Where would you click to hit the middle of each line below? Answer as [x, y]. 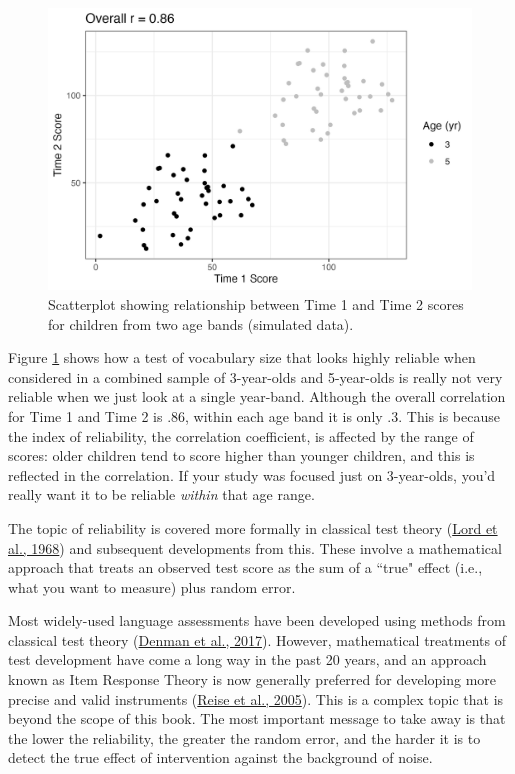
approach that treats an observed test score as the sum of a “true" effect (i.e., [245, 567]
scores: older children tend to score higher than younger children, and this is [241, 455]
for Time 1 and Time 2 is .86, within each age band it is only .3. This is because [254, 415]
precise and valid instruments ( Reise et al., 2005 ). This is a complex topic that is [256, 698]
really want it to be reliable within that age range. [161, 494]
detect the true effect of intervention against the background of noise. [220, 757]
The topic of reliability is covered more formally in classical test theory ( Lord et [253, 527]
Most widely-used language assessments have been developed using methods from [257, 620]
